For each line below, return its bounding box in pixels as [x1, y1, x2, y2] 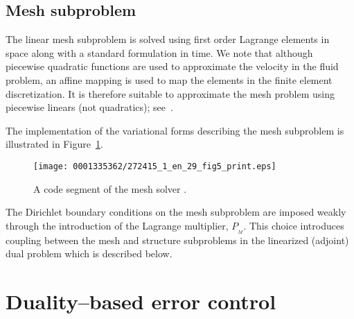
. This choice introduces [243, 218, 344, 232]
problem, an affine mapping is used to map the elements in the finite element [6, 72, 333, 87]
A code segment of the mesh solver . [33, 181, 187, 196]
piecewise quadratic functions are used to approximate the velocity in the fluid [6, 59, 339, 74]
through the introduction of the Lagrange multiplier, [6, 218, 229, 232]
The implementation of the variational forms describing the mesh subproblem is [6, 123, 344, 137]
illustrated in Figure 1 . [6, 137, 103, 151]
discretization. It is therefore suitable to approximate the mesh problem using [6, 86, 335, 101]
